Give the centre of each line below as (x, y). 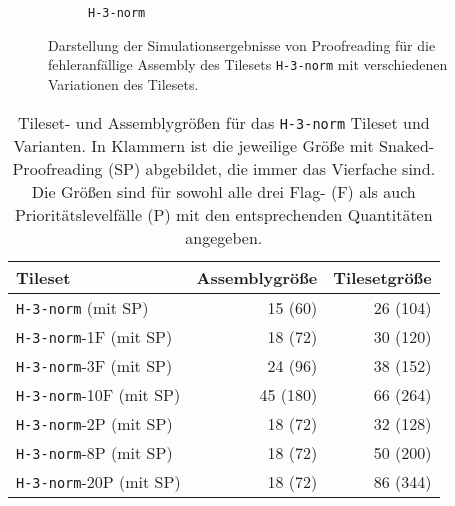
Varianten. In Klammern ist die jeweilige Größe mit (193, 145)
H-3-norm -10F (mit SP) (98, 394)
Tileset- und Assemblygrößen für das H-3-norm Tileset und (223, 122)
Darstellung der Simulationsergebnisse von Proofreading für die (242, 44)
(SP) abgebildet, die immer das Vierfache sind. (271, 168)
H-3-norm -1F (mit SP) (94, 336)
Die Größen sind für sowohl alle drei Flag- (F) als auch (223, 191)
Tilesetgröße (382, 277)
